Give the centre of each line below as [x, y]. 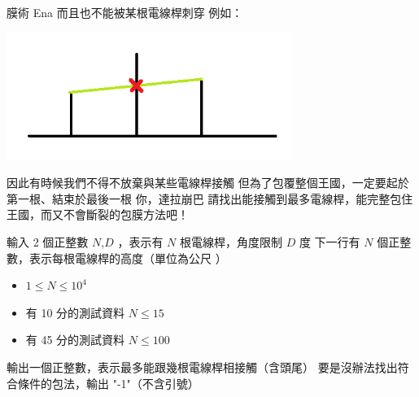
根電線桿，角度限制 [231, 241]
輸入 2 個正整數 [48, 241]
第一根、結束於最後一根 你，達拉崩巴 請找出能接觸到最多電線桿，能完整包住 [210, 198]
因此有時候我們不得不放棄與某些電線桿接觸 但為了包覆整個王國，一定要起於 [208, 183]
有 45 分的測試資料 [75, 340]
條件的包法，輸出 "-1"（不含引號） [108, 383]
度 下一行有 [330, 241]
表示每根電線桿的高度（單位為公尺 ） [128, 257]
